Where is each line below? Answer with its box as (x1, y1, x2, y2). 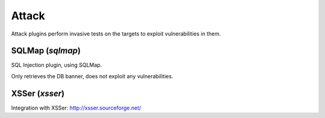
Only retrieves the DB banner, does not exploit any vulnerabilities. (11, 72, 174, 79)
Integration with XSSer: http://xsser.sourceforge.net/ (11, 104, 141, 111)
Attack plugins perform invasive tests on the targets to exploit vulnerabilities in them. (11, 30, 221, 37)
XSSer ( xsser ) (11, 88, 65, 99)
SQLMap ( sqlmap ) (11, 46, 81, 56)
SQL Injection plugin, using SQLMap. (11, 61, 102, 69)
